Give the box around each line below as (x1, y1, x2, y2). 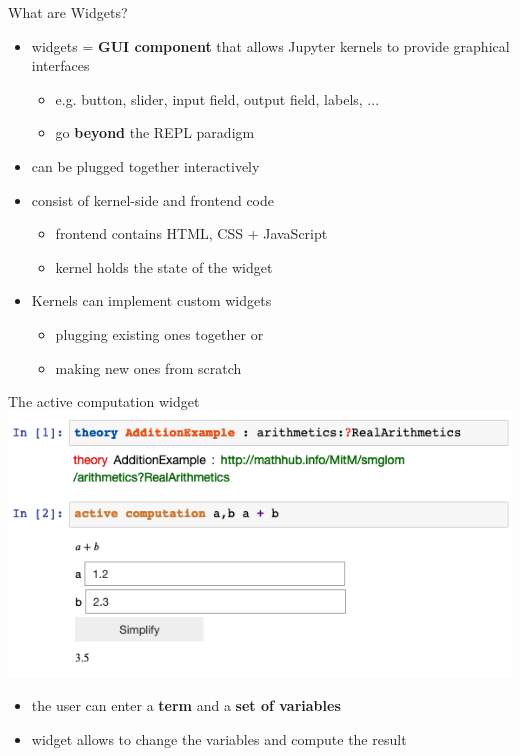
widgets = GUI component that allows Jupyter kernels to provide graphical (31, 35, 510, 56)
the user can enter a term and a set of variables (31, 695, 341, 716)
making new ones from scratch (55, 357, 242, 378)
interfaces (31, 55, 90, 76)
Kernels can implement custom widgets (31, 290, 272, 311)
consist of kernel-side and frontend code (31, 189, 274, 210)
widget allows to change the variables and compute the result (31, 728, 407, 749)
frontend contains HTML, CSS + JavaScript (55, 223, 328, 244)
